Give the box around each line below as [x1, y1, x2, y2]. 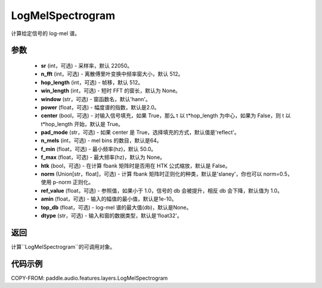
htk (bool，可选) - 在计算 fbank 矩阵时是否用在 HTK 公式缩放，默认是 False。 [41, 162, 231, 169]
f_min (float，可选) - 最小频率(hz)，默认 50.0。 [41, 145, 157, 152]
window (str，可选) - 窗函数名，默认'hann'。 [41, 95, 151, 102]
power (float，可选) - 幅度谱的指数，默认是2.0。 [41, 104, 160, 111]
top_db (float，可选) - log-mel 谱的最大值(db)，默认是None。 [41, 204, 192, 211]
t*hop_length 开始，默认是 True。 [41, 120, 123, 127]
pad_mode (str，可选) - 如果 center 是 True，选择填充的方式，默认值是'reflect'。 [41, 129, 240, 136]
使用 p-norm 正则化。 [41, 179, 94, 186]
